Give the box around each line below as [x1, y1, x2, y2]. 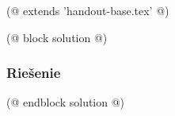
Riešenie [6, 63, 61, 83]
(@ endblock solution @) [6, 94, 125, 110]
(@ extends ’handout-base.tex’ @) [6, 2, 169, 18]
